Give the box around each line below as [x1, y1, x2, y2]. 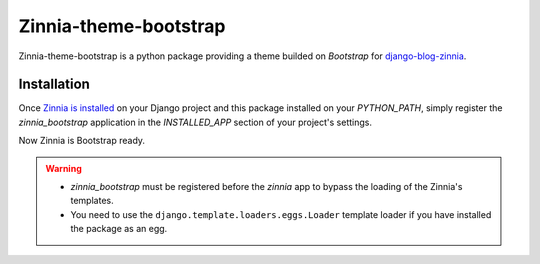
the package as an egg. [70, 223, 168, 235]
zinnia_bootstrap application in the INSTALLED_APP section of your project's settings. [18, 116, 372, 128]
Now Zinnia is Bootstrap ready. [18, 135, 145, 147]
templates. [70, 195, 114, 207]
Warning [45, 162, 82, 174]
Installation [18, 76, 90, 93]
